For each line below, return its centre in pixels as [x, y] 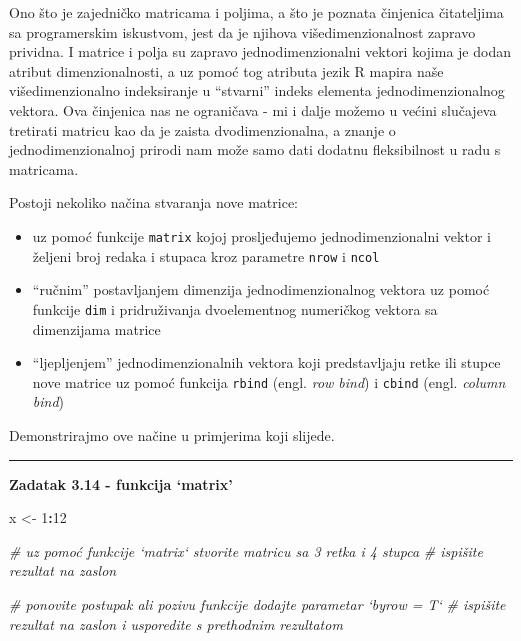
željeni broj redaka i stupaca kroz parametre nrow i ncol [206, 255]
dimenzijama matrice [96, 328]
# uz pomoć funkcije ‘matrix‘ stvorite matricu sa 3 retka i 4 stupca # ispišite [246, 550]
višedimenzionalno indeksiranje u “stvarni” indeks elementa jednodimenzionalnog [257, 90]
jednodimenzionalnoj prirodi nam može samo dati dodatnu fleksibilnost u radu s [255, 149]
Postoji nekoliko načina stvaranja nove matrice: [153, 202]
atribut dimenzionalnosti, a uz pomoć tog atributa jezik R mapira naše [226, 70]
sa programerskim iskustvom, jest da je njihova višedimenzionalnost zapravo [242, 31]
